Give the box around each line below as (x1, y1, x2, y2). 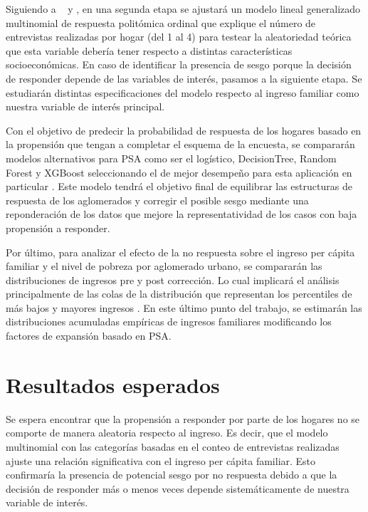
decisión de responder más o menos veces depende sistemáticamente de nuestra (6, 481, 349, 496)
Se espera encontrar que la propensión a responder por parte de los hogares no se (6, 411, 360, 426)
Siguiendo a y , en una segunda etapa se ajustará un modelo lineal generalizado (6, 1, 361, 16)
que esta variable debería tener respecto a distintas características (6, 43, 293, 58)
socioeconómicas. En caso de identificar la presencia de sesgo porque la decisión (6, 57, 352, 72)
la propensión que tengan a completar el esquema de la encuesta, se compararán (6, 137, 355, 152)
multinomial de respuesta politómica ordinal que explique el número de (6, 15, 316, 30)
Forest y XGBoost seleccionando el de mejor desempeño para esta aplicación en (6, 164, 352, 179)
